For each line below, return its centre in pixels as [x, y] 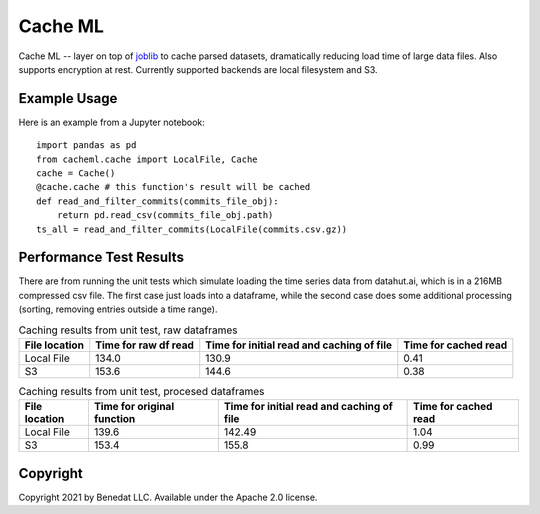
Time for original [134, 407]
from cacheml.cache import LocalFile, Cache [147, 159]
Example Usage [68, 98]
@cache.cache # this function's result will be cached [173, 187]
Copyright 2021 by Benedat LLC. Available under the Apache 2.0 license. [168, 497]
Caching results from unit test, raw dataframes [128, 330]
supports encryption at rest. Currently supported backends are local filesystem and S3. [198, 69]
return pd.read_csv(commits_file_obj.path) [165, 215]
